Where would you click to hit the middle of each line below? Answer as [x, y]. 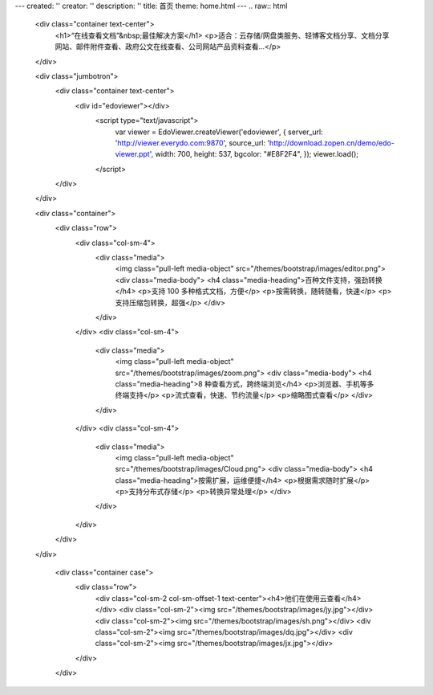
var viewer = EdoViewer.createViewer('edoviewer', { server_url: [219, 132]
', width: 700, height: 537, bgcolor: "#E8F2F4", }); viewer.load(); [254, 154]
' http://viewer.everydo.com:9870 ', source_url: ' [192, 143]
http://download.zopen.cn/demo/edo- [332, 143]
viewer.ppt [132, 154]
